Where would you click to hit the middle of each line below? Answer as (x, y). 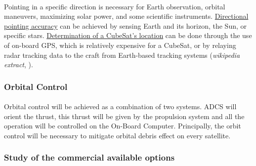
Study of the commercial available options (89, 157)
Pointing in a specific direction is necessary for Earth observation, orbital (115, 6)
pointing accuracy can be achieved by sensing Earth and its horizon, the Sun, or (126, 25)
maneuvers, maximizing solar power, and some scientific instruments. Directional (126, 16)
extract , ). (19, 64)
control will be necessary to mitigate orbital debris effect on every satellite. (117, 135)
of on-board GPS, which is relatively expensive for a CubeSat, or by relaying (120, 45)
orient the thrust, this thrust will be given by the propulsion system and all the (124, 116)
